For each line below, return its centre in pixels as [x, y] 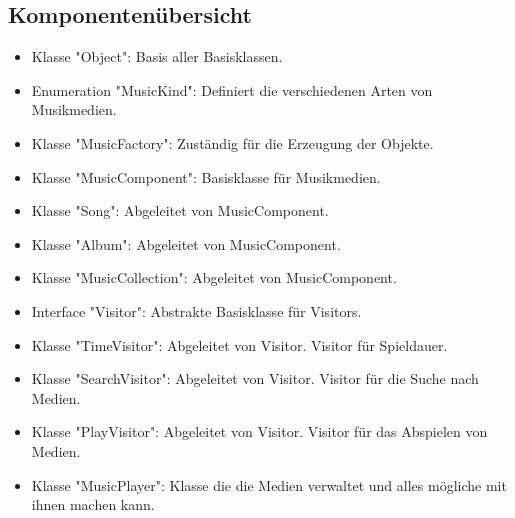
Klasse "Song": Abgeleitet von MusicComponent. [180, 210]
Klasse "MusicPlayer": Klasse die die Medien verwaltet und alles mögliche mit [269, 484]
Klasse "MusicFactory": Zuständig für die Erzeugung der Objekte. [232, 142]
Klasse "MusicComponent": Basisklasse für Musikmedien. [206, 176]
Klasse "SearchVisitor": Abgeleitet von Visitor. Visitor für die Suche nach [255, 378]
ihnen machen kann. [93, 504]
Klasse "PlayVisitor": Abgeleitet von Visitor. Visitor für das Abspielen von [259, 431]
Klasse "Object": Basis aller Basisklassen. [157, 56]
